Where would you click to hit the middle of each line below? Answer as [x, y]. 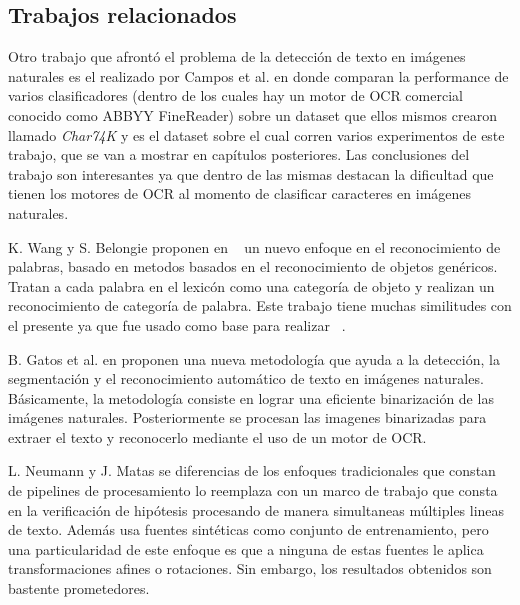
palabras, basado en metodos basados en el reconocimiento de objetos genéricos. [253, 266]
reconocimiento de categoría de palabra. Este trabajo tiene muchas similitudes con [260, 305]
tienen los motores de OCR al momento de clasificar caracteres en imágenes [240, 193]
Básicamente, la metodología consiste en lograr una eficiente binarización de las [251, 397]
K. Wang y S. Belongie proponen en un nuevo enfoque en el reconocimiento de [254, 246]
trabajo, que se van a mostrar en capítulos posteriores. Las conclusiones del [239, 154]
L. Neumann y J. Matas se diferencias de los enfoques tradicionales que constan [252, 470]
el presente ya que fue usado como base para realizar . [177, 324]
